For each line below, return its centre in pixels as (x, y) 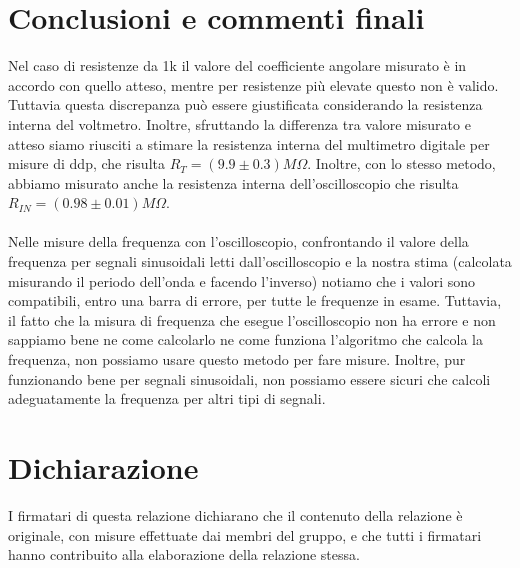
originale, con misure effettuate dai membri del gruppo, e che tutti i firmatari (245, 534)
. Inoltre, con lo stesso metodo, (401, 163)
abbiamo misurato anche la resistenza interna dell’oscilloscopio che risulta (233, 182)
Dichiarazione (103, 467)
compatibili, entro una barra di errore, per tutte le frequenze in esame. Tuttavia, (255, 300)
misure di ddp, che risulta (86, 163)
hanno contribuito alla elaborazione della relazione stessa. (184, 554)
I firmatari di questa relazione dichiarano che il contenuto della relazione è (235, 514)
